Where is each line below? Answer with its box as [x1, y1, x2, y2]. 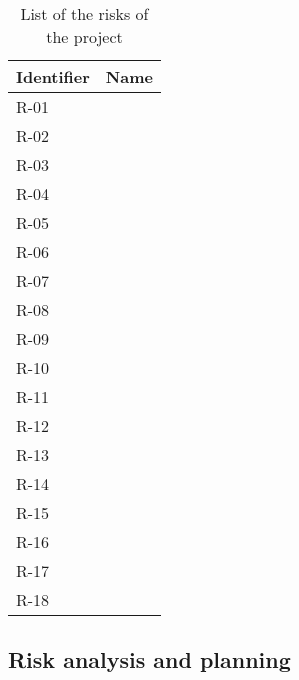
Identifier [16, 65, 90, 88]
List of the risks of [20, 2, 149, 25]
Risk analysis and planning [8, 644, 291, 675]
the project [46, 25, 123, 48]
